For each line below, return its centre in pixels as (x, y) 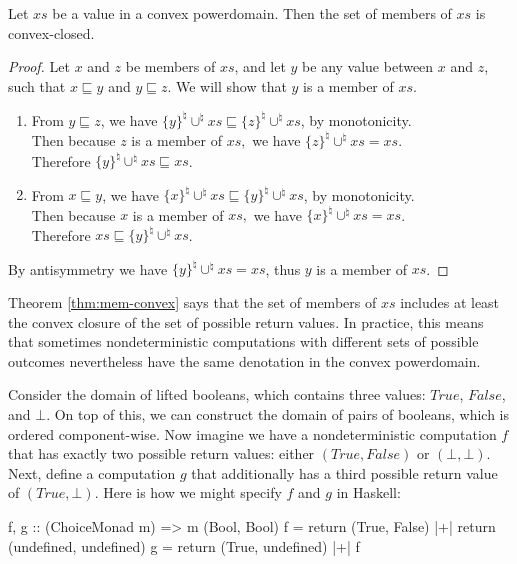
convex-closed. (51, 32)
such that (37, 85)
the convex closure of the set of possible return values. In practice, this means (246, 321)
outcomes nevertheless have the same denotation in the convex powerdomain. (244, 360)
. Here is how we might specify (188, 492)
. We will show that (227, 85)
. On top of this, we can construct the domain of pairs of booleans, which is (277, 414)
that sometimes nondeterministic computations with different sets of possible (243, 341)
